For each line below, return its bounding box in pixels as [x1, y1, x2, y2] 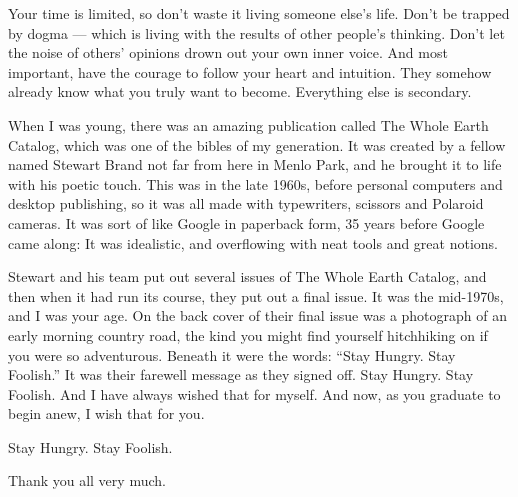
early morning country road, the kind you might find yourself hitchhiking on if [8, 324, 488, 345]
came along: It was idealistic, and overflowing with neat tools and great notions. [8, 232, 498, 253]
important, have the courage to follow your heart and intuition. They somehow [8, 61, 492, 82]
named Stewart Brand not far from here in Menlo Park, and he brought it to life [8, 154, 502, 175]
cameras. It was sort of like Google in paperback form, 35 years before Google [8, 212, 485, 233]
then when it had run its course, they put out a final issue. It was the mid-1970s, [8, 285, 504, 306]
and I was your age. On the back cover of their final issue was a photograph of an [8, 305, 507, 326]
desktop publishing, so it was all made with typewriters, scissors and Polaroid [8, 193, 484, 214]
